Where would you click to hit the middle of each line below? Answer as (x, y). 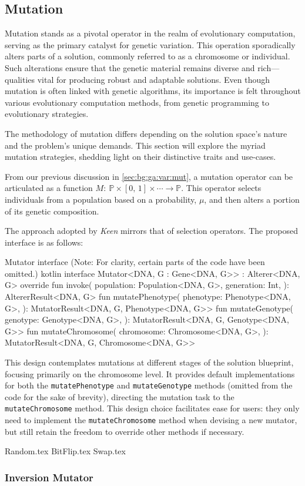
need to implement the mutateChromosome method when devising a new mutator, (151, 420)
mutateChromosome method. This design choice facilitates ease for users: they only (152, 408)
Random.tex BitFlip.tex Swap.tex (65, 451)
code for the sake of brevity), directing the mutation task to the (120, 396)
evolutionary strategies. (47, 114)
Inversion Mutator (49, 477)
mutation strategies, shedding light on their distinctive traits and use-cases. (140, 157)
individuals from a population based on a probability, (101, 199)
